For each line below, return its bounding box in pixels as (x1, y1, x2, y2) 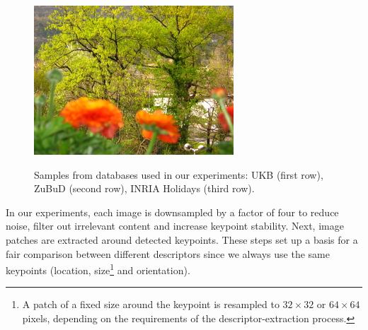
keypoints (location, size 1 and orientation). (6, 261, 190, 277)
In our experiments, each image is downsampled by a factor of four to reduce (6, 204, 339, 219)
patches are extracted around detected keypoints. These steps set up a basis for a (6, 232, 358, 247)
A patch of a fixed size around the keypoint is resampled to (22, 297, 280, 312)
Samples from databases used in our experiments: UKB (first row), (34, 167, 323, 182)
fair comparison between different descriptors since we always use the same (6, 246, 330, 261)
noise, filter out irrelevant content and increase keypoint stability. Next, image (6, 218, 344, 233)
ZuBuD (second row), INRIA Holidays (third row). (34, 181, 255, 196)
